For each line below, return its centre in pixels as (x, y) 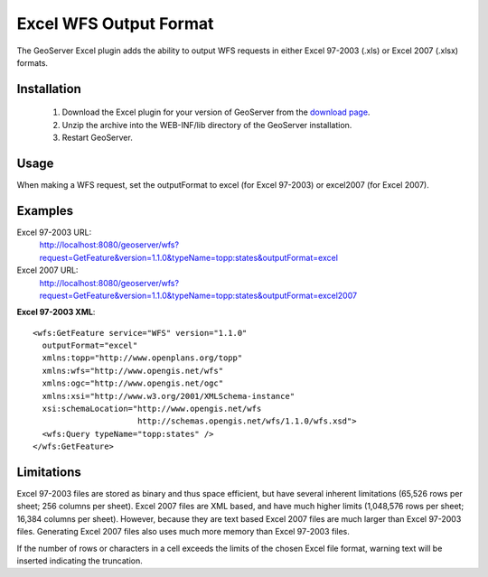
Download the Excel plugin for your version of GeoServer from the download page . (216, 112)
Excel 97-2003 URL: (54, 232)
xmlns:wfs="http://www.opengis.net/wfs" (133, 371)
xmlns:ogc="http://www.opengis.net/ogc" (133, 383)
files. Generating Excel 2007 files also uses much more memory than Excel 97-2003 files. (183, 532)
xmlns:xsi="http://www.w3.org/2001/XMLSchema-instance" (169, 396)
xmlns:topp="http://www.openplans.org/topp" (142, 358)
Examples (45, 211)
